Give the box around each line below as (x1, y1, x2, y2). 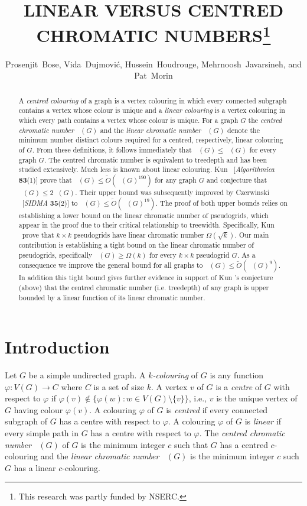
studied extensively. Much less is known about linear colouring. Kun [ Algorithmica (18, 164, 275, 174)
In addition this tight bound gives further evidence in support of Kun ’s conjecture (18, 273, 273, 283)
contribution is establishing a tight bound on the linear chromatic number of (18, 239, 254, 249)
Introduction (5, 335, 110, 359)
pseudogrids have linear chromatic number (74, 229, 204, 239)
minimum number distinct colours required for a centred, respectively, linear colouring (18, 135, 283, 145)
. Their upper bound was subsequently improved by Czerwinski (75, 187, 269, 197)
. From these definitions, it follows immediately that (32, 144, 192, 154)
